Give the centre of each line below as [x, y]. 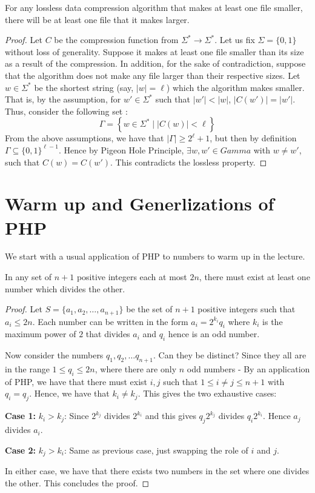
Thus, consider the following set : [66, 111]
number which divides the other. [65, 288]
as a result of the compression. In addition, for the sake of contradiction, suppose [155, 63]
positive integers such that [247, 309]
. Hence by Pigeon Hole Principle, [121, 149]
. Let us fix [235, 40]
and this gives [171, 416]
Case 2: [21, 450]
